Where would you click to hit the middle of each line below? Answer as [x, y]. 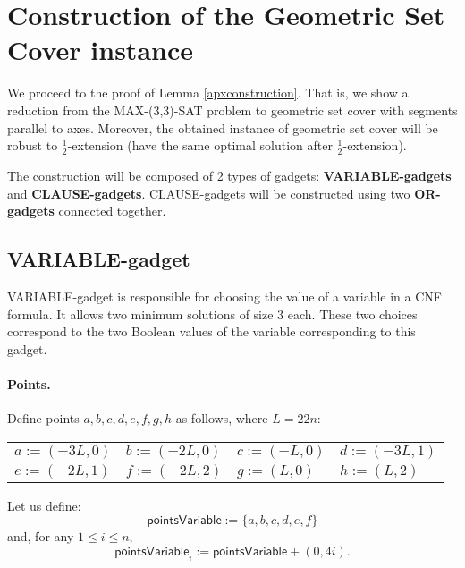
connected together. [112, 211]
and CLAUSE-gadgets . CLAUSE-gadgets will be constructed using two [209, 193]
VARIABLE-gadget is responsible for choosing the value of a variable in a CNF [224, 296]
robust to [33, 145]
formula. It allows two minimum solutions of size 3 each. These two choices [212, 314]
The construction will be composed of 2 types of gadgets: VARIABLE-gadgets [229, 175]
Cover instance [100, 50]
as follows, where [222, 418]
